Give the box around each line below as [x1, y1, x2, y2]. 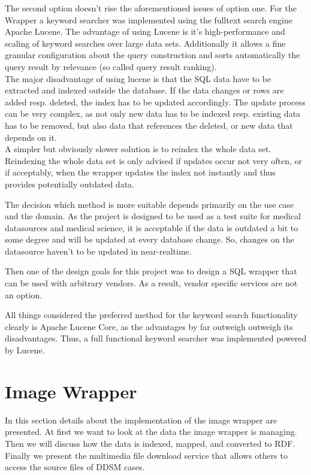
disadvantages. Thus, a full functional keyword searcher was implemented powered [5, 332, 307, 344]
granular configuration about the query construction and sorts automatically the [5, 49, 300, 61]
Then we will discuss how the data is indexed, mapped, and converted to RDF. [5, 437, 295, 449]
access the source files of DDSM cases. [5, 461, 145, 473]
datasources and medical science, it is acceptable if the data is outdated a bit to [5, 221, 298, 234]
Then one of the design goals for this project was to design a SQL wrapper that [5, 265, 297, 277]
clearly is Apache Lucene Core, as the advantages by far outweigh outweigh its [5, 320, 293, 332]
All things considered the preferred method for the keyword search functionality [5, 308, 298, 321]
